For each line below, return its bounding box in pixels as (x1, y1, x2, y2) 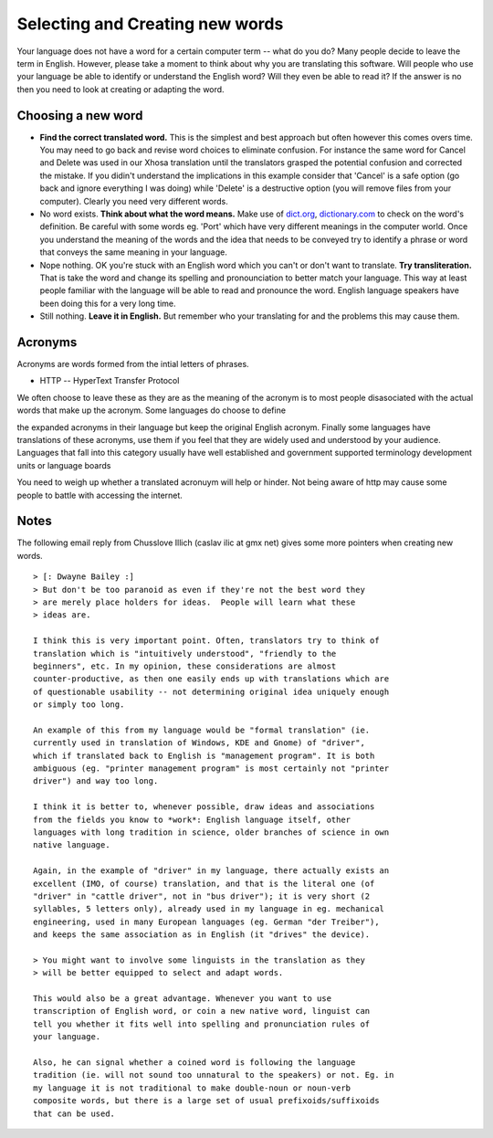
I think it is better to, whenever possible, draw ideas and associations (33, 802, 375, 812)
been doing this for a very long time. (39, 298, 177, 309)
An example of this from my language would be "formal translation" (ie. (33, 724, 371, 735)
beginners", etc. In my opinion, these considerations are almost (33, 660, 337, 671)
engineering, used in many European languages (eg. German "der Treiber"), (33, 916, 380, 927)
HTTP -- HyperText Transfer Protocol (39, 375, 180, 386)
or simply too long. (33, 700, 125, 710)
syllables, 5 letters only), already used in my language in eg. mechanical (33, 904, 385, 914)
